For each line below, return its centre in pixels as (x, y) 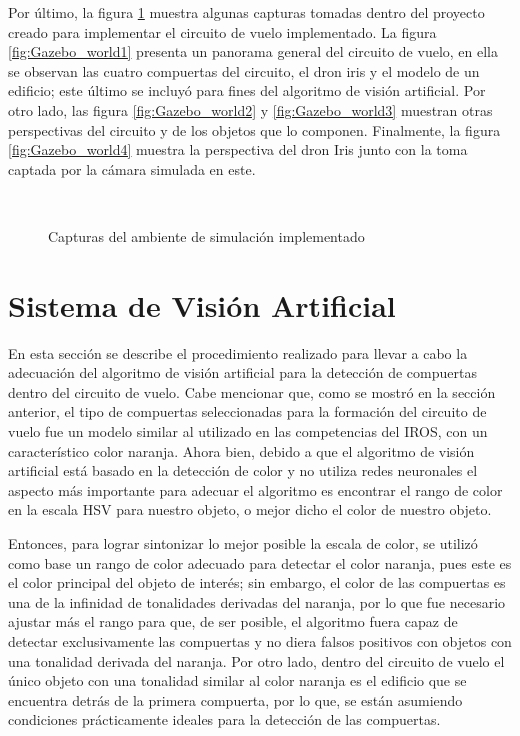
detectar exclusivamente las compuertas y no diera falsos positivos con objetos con (260, 640)
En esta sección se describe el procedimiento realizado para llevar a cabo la (238, 352)
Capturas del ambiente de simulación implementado (206, 235)
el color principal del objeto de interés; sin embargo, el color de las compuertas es (257, 582)
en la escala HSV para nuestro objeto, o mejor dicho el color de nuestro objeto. (250, 509)
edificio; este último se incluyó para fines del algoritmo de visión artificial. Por (247, 90)
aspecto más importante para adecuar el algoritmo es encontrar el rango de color (255, 489)
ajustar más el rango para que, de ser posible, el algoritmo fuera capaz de (233, 621)
